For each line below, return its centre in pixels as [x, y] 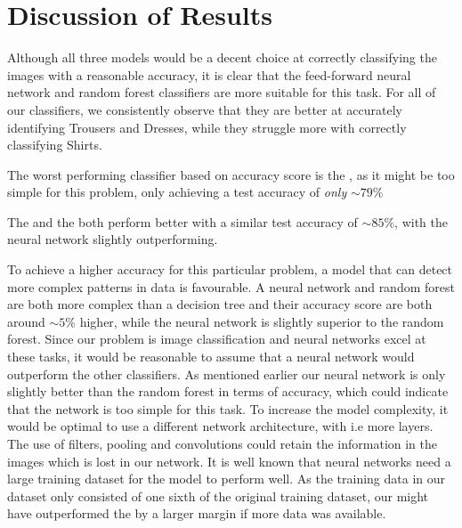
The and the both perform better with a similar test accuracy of [182, 221]
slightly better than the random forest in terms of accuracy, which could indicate [228, 391]
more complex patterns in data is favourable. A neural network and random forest [231, 286]
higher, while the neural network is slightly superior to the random [262, 321]
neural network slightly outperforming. [113, 239]
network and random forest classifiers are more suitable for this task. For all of [222, 92]
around [26, 321]
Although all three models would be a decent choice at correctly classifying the [222, 57]
